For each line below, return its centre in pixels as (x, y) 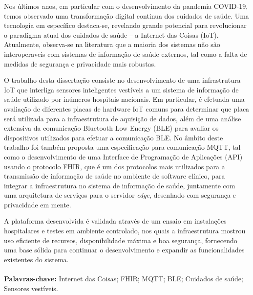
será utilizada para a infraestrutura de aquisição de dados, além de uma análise (123, 118)
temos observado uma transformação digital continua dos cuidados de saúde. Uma (126, 15)
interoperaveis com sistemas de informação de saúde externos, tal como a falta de (126, 54)
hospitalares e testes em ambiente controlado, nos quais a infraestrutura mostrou (125, 231)
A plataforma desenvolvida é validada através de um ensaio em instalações (115, 221)
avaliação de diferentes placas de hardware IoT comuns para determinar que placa (127, 108)
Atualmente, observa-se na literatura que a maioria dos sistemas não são (112, 44)
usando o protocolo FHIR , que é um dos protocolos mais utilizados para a (115, 166)
